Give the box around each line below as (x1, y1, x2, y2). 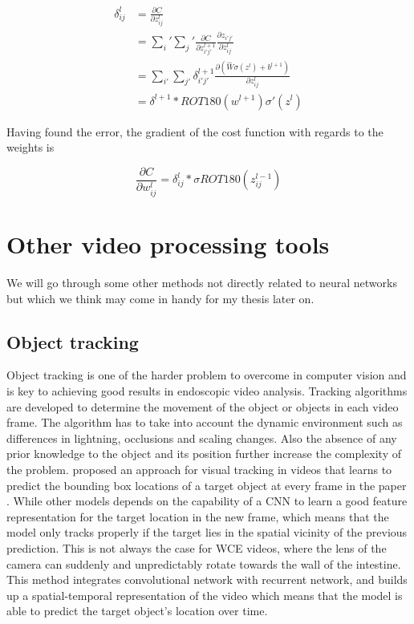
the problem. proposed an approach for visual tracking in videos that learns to (6, 460, 392, 477)
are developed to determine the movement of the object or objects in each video (6, 398, 399, 415)
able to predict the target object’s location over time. (6, 602, 268, 619)
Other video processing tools (6, 228, 330, 261)
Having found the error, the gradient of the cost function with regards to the (6, 123, 384, 140)
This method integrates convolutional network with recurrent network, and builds (6, 571, 408, 588)
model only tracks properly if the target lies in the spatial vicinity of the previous (6, 524, 408, 541)
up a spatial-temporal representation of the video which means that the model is (6, 586, 403, 603)
